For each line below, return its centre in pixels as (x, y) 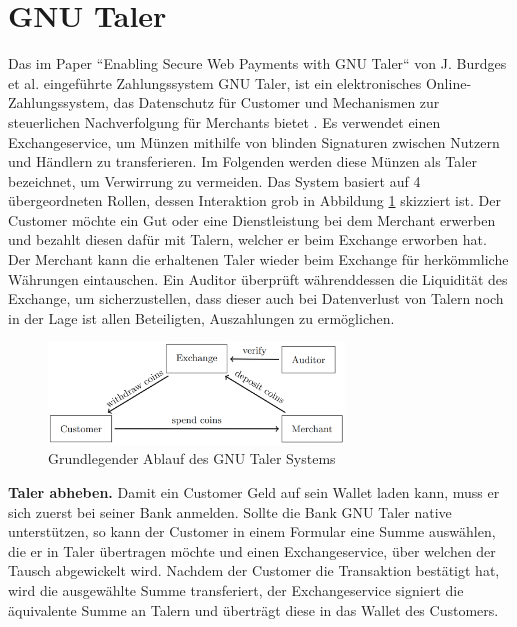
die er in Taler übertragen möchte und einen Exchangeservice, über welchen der (252, 550)
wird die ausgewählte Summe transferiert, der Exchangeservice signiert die (236, 589)
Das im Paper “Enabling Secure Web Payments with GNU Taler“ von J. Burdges (257, 63)
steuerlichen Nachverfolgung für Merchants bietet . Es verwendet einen (224, 121)
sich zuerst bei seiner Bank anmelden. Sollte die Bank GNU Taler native (230, 511)
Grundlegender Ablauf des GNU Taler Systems (192, 458)
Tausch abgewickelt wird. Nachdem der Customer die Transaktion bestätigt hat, (254, 570)
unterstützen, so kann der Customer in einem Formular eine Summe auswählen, (252, 531)
